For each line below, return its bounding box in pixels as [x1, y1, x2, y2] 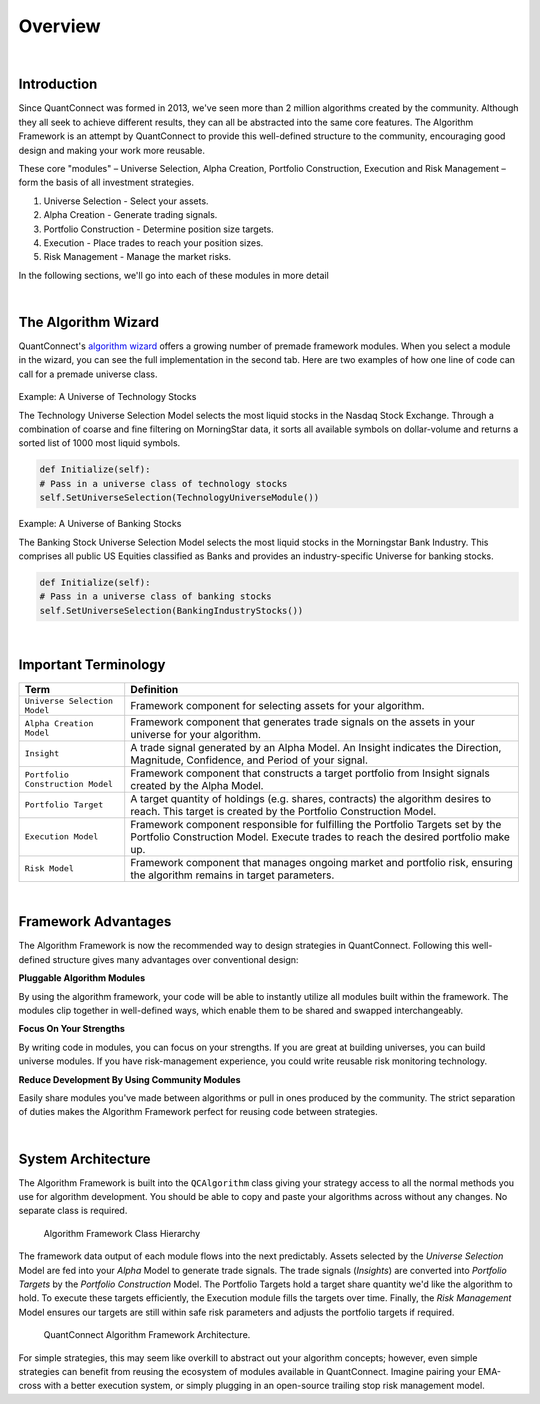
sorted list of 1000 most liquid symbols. [18, 437, 181, 449]
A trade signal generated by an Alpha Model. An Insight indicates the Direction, [130, 740, 502, 754]
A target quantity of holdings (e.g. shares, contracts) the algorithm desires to [130, 791, 492, 805]
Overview [18, 15, 101, 37]
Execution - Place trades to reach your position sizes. [43, 236, 264, 249]
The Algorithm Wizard [18, 313, 160, 330]
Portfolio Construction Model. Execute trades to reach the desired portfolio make [130, 830, 510, 844]
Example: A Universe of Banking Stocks [18, 518, 182, 530]
